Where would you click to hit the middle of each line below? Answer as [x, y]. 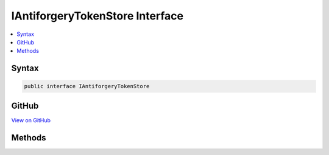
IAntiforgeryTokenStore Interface [97, 16]
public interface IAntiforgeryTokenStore [87, 86]
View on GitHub [31, 120]
